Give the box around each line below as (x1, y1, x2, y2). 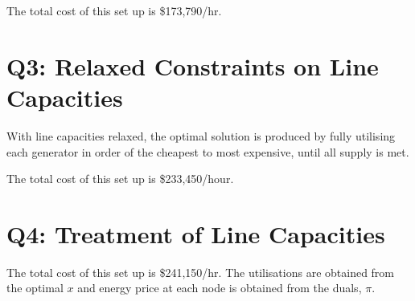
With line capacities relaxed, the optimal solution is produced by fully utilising (6, 127, 396, 144)
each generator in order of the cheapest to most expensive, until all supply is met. (6, 143, 409, 160)
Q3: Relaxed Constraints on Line (6, 49, 379, 82)
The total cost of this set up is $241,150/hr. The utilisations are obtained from (6, 263, 395, 280)
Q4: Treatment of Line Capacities (6, 217, 385, 250)
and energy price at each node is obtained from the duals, (77, 279, 362, 296)
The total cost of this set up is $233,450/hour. (6, 170, 234, 187)
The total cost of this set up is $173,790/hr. (6, 2, 222, 18)
